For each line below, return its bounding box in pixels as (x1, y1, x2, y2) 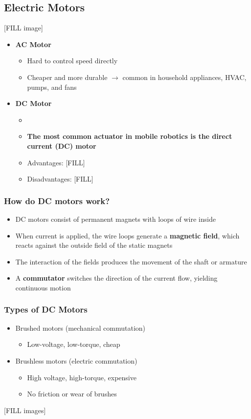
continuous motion (15, 282, 71, 292)
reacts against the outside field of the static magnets (15, 240, 173, 250)
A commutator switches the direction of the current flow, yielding (15, 273, 218, 283)
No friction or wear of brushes (27, 389, 117, 399)
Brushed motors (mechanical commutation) (15, 322, 146, 333)
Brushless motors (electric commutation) (15, 355, 137, 366)
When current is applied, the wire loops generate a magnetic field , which (15, 230, 240, 240)
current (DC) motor (27, 140, 96, 151)
